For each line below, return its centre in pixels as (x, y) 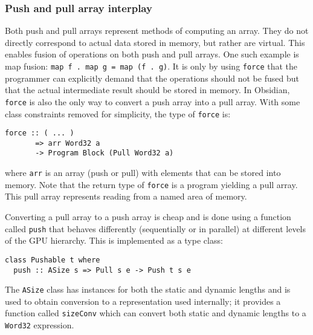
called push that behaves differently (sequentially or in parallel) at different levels (156, 228)
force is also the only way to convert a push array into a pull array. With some (153, 101)
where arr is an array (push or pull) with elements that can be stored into (143, 173)
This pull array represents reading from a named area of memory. (126, 196)
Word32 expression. (40, 325)
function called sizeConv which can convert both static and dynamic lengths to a (156, 313)
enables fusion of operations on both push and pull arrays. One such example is (152, 54)
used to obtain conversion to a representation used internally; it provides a (143, 301)
